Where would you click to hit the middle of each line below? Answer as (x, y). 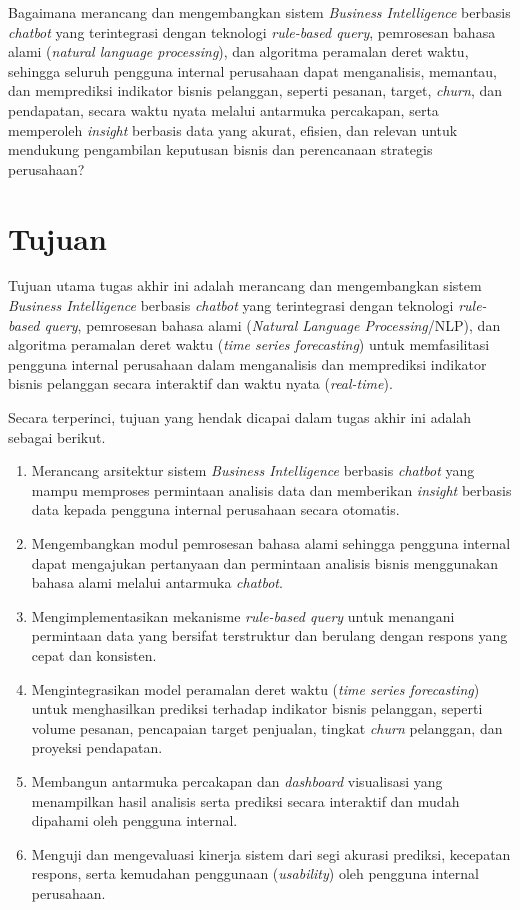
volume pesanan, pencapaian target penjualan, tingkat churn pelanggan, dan (267, 727)
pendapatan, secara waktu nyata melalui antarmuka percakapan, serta (223, 109)
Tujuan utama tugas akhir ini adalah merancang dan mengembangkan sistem (245, 285)
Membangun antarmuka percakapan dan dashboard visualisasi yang (237, 780)
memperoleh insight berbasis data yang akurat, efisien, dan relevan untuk (233, 129)
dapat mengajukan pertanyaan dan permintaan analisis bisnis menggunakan (265, 562)
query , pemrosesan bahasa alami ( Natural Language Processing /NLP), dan (272, 324)
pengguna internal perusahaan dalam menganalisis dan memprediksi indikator (247, 363)
